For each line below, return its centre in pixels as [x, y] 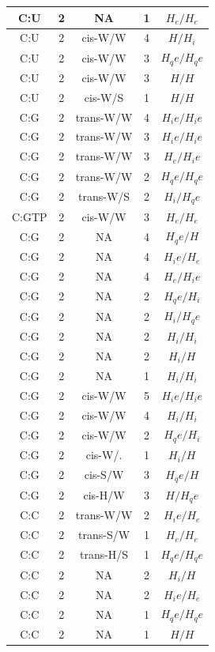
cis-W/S [104, 97]
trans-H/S [104, 554]
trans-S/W [104, 535]
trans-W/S [104, 196]
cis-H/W [104, 495]
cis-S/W [104, 475]
